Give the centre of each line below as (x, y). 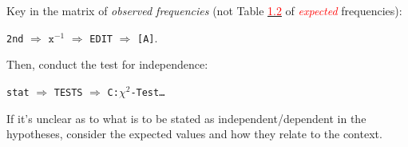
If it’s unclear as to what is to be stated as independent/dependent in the (186, 118)
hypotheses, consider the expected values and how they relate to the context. (194, 134)
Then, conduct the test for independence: (107, 64)
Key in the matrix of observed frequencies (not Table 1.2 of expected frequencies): (204, 10)
